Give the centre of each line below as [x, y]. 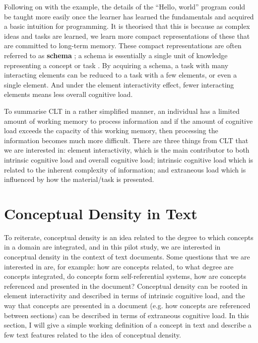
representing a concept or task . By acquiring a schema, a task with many [116, 65]
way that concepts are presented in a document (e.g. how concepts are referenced [127, 305]
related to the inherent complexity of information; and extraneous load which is [125, 169]
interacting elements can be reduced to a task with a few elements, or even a [121, 75]
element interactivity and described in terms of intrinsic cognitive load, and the [125, 296]
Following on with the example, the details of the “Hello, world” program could [125, 6]
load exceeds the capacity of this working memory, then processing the [111, 130]
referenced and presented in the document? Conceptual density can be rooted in [126, 286]
